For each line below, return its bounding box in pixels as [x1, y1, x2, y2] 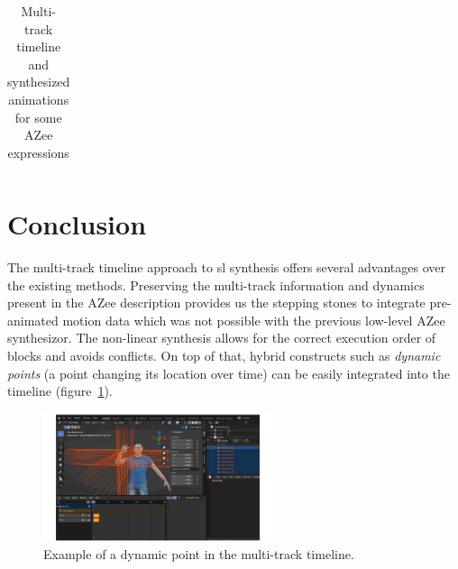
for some [14, 107, 62, 126]
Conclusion [7, 206, 147, 243]
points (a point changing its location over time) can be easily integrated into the [7, 363, 450, 382]
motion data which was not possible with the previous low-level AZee [62, 310, 445, 329]
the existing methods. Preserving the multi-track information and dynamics [7, 275, 425, 294]
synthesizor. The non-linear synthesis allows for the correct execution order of [7, 328, 436, 347]
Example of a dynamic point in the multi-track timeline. [43, 545, 354, 564]
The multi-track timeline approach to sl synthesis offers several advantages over [7, 257, 446, 276]
